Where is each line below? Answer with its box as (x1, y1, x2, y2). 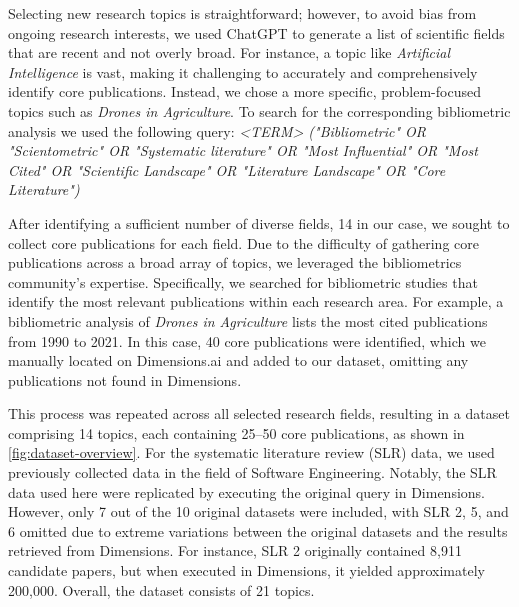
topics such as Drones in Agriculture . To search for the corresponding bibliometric (8, 100, 511, 121)
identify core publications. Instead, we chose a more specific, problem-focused (8, 81, 481, 102)
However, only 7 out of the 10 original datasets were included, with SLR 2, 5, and (8, 501, 509, 522)
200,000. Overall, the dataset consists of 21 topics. (8, 579, 315, 600)
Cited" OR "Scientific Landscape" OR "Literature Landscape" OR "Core (8, 159, 446, 180)
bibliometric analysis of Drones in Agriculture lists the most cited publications (8, 310, 488, 331)
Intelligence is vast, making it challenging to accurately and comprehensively (8, 61, 478, 82)
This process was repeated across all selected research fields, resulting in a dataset (8, 403, 510, 424)
